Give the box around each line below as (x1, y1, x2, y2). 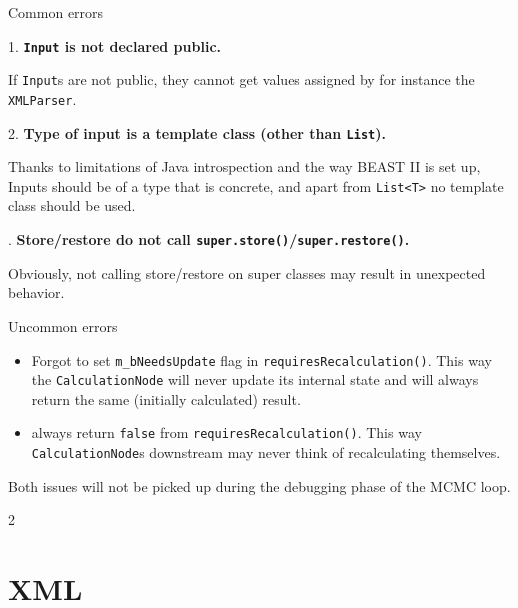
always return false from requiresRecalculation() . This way (31, 422, 422, 443)
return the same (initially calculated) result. (31, 388, 301, 409)
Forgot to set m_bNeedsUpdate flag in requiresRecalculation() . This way (31, 349, 492, 370)
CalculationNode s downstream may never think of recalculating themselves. (31, 442, 501, 463)
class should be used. (8, 195, 136, 216)
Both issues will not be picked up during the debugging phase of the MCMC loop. (8, 475, 511, 496)
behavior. (8, 282, 65, 303)
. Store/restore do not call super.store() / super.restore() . (8, 229, 410, 250)
